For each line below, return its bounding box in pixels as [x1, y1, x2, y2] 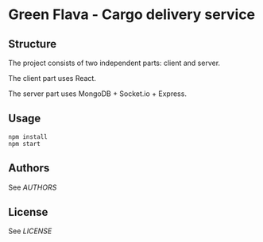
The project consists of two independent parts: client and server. [8, 58, 221, 67]
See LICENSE [8, 226, 52, 236]
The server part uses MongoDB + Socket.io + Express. [8, 89, 187, 98]
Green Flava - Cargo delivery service [8, 6, 256, 24]
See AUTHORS [8, 182, 57, 192]
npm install [8, 133, 48, 140]
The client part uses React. [8, 74, 97, 83]
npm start [8, 140, 41, 148]
